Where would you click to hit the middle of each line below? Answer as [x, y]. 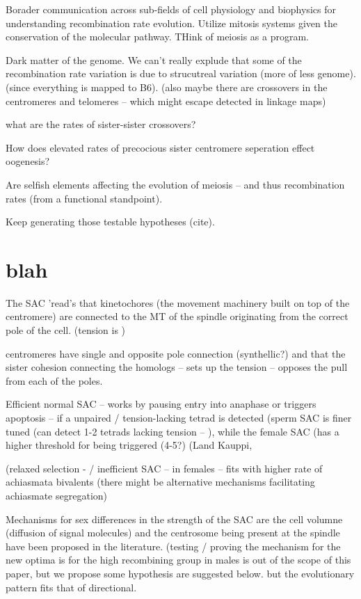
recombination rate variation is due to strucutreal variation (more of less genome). [181, 73]
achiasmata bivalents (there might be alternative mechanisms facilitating [160, 482]
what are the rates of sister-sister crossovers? [101, 124]
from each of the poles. [54, 380]
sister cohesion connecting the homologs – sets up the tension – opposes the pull [177, 367]
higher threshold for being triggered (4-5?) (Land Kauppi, [129, 445]
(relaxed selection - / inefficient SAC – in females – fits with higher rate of [164, 468]
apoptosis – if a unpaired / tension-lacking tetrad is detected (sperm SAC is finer [179, 417]
